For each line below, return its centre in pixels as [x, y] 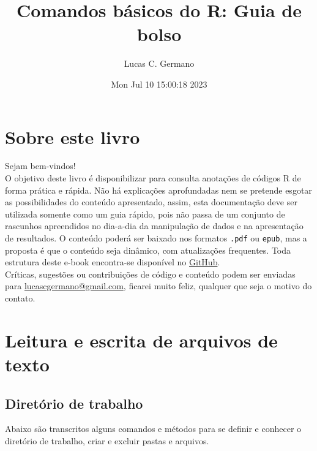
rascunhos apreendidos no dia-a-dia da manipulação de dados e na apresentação [154, 226]
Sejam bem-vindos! [40, 166]
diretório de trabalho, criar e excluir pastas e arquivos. [107, 440]
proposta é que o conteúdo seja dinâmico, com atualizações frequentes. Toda [148, 250]
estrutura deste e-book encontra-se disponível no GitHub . [113, 262]
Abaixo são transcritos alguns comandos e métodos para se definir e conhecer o [153, 429]
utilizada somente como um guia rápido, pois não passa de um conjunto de [145, 214]
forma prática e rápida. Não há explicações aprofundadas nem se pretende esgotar [158, 190]
